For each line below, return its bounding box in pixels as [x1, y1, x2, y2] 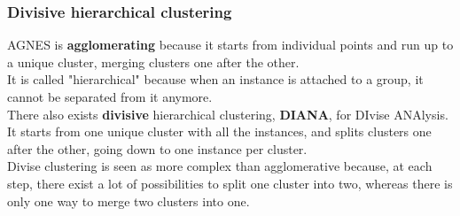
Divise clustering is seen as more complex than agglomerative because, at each [7, 157, 433, 175]
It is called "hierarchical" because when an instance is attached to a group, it [7, 70, 424, 89]
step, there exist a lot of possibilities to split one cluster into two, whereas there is [7, 174, 453, 192]
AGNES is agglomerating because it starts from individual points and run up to [7, 35, 454, 54]
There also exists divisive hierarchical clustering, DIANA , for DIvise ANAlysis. [7, 104, 448, 123]
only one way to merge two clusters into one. [7, 191, 250, 210]
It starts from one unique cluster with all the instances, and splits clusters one [7, 122, 432, 141]
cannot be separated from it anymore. [7, 88, 213, 105]
